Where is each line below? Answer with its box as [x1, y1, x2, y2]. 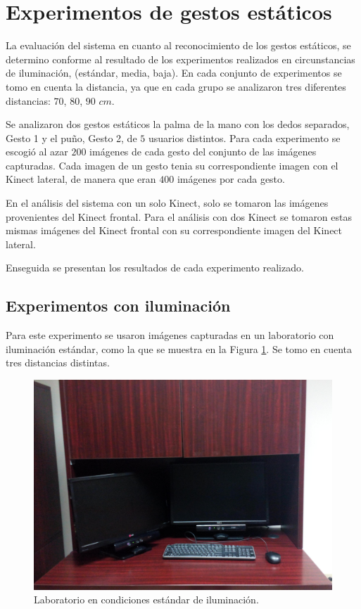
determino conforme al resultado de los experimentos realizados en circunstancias [6, 51, 355, 66]
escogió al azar [6, 144, 68, 159]
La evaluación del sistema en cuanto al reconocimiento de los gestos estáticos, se [6, 38, 351, 53]
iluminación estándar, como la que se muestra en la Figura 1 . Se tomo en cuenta [6, 341, 353, 356]
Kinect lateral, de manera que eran [6, 172, 156, 186]
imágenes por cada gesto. [177, 172, 285, 186]
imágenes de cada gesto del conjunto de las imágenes [89, 144, 317, 159]
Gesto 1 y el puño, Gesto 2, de [6, 130, 137, 145]
